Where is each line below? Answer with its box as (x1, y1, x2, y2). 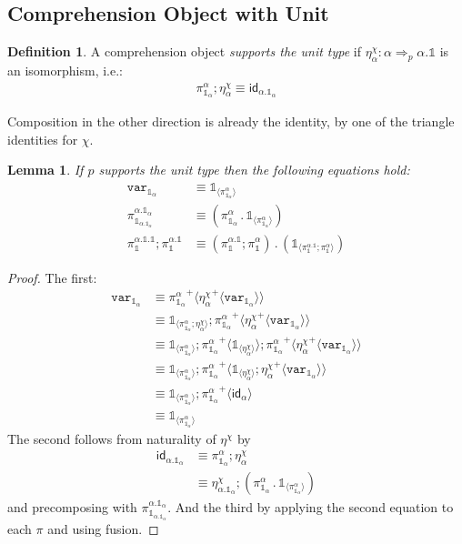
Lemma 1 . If (7, 160, 84, 179)
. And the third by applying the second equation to (167, 498, 454, 517)
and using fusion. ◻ (47, 519, 159, 538)
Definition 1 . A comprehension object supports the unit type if (7, 42, 362, 61)
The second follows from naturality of (7, 428, 216, 448)
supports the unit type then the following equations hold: (98, 160, 410, 179)
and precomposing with (7, 498, 137, 517)
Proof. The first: (7, 267, 97, 287)
